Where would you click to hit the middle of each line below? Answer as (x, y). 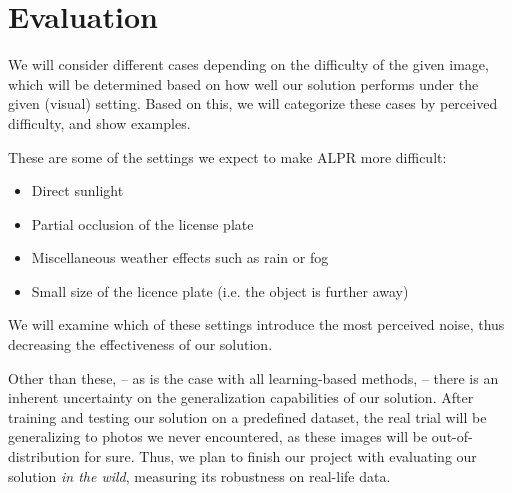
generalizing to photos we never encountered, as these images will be (218, 436)
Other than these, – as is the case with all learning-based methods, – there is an (253, 377)
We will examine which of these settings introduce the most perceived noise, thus (256, 324)
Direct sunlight (77, 190)
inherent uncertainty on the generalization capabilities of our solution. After (241, 397)
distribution (44, 456)
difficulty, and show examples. (99, 122)
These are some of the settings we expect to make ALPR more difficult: (227, 156)
